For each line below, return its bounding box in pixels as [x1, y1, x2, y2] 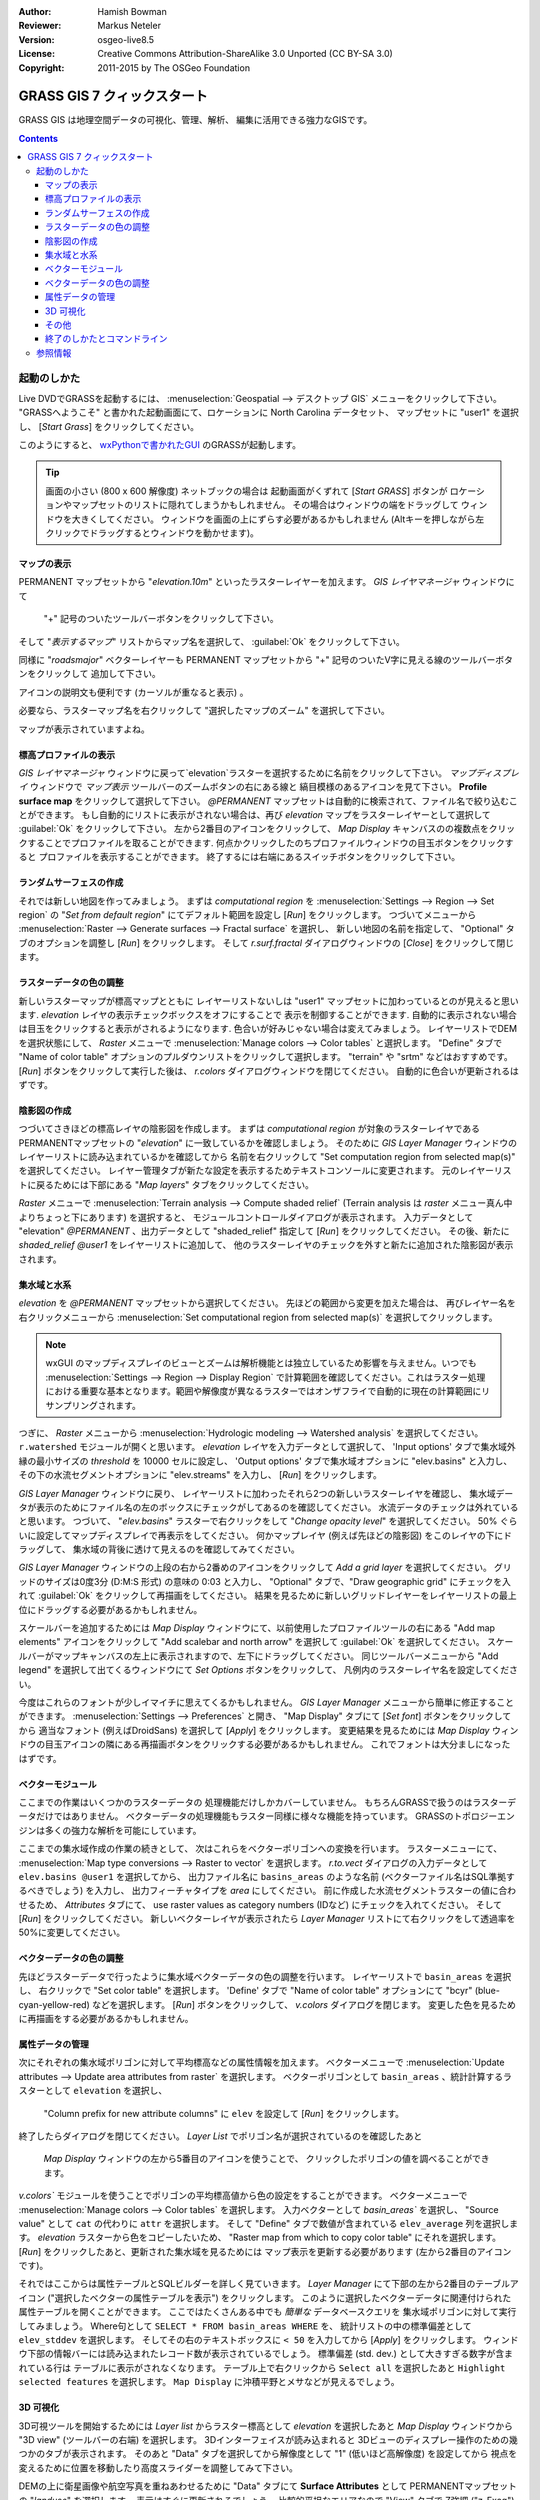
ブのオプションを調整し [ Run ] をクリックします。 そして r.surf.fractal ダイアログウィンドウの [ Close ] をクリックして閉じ [18, 936, 515, 949]
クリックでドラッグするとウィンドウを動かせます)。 [45, 526, 260, 539]
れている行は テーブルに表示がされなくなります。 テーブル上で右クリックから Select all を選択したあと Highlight [18, 2361, 506, 2374]
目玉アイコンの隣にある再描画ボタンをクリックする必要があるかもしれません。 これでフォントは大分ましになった [44, 1738, 511, 1750]
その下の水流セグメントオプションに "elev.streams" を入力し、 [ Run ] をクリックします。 [18, 1469, 382, 1481]
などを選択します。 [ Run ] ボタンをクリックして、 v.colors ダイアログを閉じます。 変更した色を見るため [91, 1998, 517, 2010]
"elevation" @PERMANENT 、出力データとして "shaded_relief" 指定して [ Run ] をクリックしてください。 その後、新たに [18, 1225, 510, 1237]
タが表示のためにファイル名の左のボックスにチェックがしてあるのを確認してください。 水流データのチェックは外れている [18, 1501, 519, 1513]
